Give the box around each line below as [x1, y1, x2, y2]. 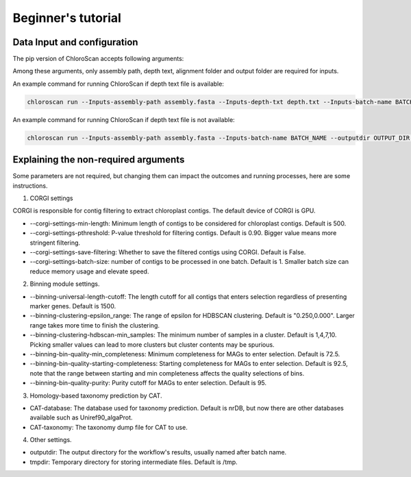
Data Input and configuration [12, 36, 138, 48]
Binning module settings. [29, 280, 100, 288]
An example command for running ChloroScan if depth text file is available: [12, 79, 224, 88]
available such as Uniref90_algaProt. [29, 413, 133, 421]
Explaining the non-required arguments [12, 154, 185, 166]
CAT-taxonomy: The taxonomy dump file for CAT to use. [29, 423, 188, 431]
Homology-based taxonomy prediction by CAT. [29, 391, 162, 400]
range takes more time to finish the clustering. [29, 321, 160, 329]
